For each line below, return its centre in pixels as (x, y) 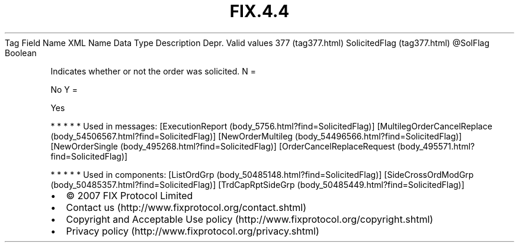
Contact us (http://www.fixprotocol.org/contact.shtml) (186, 207)
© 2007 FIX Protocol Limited (129, 195)
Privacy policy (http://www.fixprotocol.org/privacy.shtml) (193, 231)
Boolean (21, 53)
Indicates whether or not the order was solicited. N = (153, 71)
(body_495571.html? (436, 146)
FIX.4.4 (259, 11)
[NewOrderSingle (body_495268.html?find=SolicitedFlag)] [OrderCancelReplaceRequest (223, 146)
